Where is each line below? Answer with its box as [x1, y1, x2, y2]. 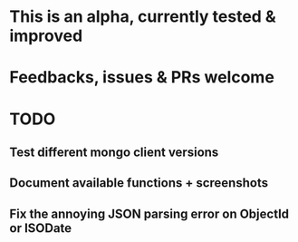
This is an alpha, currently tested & [9, 6, 276, 27]
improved [9, 25, 83, 46]
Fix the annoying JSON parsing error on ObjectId [9, 206, 290, 221]
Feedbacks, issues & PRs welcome [9, 67, 274, 88]
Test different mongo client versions [9, 144, 219, 160]
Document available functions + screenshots [9, 175, 269, 191]
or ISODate [9, 220, 72, 236]
